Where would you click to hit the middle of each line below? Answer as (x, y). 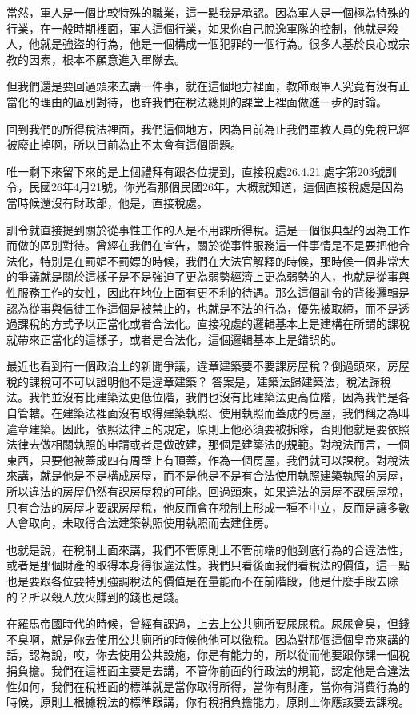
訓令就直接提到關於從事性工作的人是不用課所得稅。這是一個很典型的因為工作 (208, 229)
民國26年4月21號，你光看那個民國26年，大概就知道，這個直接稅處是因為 (216, 187)
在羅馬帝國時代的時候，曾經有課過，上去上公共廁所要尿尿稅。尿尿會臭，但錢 (208, 623)
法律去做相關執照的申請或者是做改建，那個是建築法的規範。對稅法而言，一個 (208, 444)
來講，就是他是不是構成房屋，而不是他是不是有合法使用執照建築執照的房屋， (208, 475)
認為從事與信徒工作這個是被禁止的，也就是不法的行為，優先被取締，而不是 (202, 308)
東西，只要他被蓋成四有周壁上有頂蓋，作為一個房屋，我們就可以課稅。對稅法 (208, 459)
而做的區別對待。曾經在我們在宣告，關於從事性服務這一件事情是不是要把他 (202, 245)
